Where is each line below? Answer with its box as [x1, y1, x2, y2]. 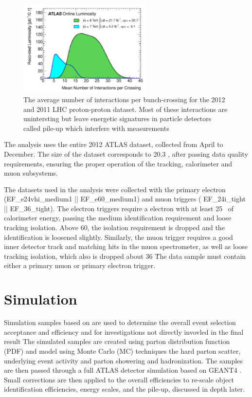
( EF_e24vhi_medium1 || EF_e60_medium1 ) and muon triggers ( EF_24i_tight [4, 194, 246, 204]
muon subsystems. [4, 168, 58, 178]
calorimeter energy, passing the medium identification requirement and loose [4, 213, 232, 223]
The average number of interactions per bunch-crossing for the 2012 [23, 94, 225, 104]
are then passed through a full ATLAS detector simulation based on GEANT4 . [4, 365, 242, 375]
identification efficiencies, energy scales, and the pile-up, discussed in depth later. [4, 384, 245, 394]
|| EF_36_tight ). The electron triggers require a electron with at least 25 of [4, 203, 234, 213]
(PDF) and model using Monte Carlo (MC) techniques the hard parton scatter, [4, 345, 241, 356]
